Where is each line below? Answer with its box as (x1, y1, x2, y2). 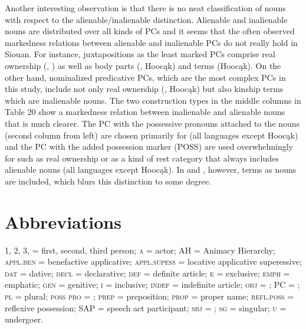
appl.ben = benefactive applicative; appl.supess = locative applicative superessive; (5, 255, 302, 268)
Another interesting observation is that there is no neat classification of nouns (5, 2, 286, 14)
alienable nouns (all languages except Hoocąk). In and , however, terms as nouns (5, 163, 297, 176)
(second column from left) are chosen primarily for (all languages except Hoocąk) (5, 129, 298, 141)
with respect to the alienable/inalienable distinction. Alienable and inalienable (5, 13, 288, 25)
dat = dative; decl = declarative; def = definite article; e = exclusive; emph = (5, 267, 290, 279)
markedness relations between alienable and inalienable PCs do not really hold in (5, 36, 298, 48)
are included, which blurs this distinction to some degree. (5, 175, 212, 187)
